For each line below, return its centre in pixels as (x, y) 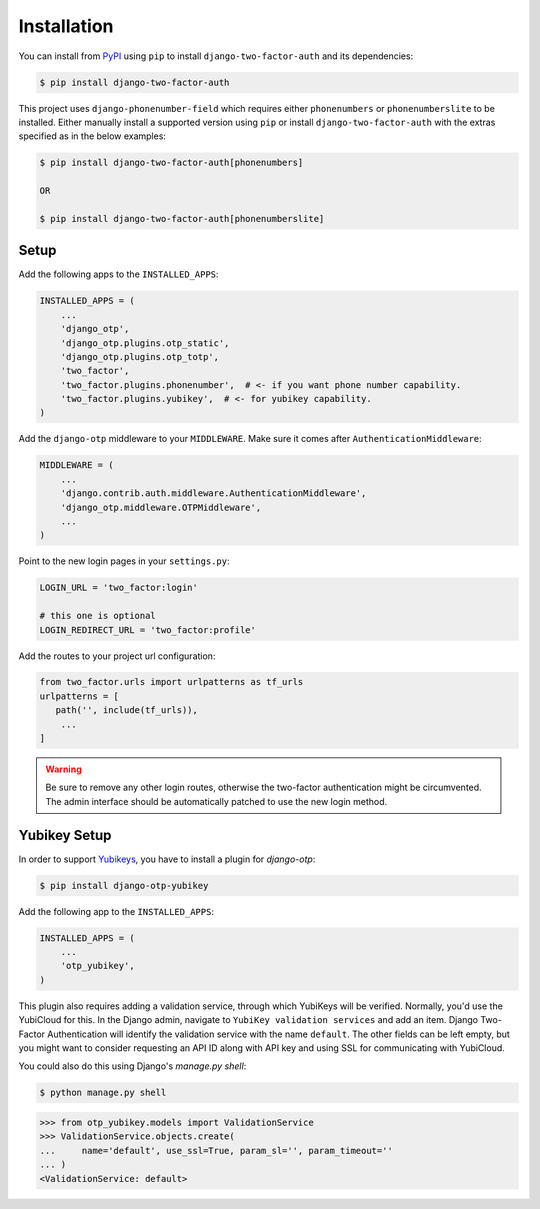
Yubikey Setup (65, 835)
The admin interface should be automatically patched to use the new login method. (216, 801)
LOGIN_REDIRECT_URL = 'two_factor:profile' (148, 629)
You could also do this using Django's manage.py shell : (132, 1066)
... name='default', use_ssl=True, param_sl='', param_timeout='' (216, 1150)
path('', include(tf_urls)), (127, 710)
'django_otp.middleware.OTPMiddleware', (161, 507)
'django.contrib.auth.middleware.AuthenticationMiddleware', (213, 493)
